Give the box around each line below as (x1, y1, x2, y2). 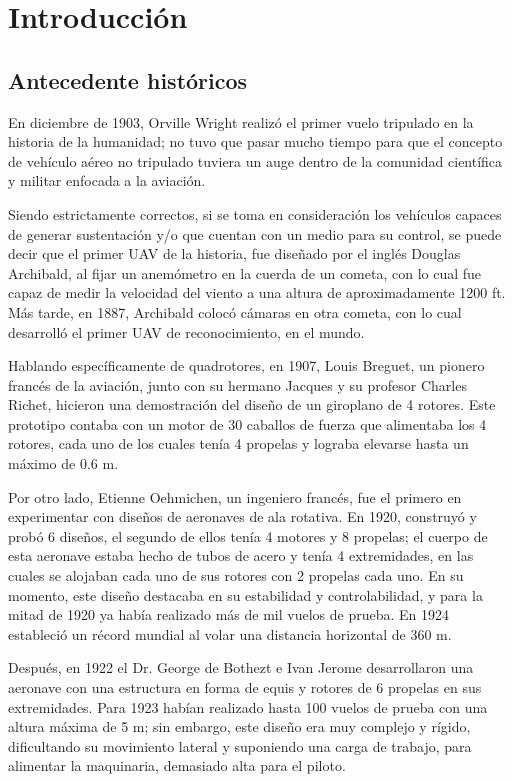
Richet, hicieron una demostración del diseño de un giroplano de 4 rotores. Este (8, 394, 496, 415)
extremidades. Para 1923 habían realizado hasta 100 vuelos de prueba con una (8, 696, 488, 717)
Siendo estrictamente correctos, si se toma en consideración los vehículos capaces (8, 203, 502, 224)
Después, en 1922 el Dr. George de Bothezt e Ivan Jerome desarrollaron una (8, 657, 474, 678)
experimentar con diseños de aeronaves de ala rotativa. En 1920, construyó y (8, 506, 477, 527)
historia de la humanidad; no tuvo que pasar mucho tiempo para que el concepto (8, 131, 503, 152)
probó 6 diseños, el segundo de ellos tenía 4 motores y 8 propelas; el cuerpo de (8, 525, 488, 546)
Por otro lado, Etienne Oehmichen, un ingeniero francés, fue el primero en (8, 486, 462, 507)
